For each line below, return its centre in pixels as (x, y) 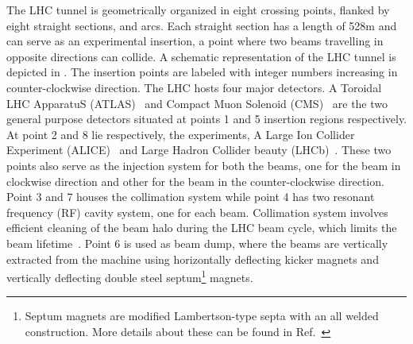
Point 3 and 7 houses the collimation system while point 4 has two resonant (191, 197)
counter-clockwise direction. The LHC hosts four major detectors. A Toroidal (194, 87)
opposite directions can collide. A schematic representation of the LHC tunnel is (201, 56)
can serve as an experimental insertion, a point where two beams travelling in (195, 41)
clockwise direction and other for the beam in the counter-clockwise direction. (195, 181)
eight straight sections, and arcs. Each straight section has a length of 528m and (202, 25)
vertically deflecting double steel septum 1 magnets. (130, 276)
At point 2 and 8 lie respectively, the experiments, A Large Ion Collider (181, 134)
